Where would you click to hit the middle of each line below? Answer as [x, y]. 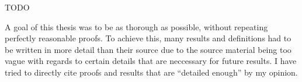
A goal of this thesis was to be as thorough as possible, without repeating [136, 26]
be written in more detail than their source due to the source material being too [148, 49]
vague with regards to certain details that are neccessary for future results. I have [151, 61]
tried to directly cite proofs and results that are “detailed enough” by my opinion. [151, 72]
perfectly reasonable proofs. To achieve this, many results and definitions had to [148, 38]
